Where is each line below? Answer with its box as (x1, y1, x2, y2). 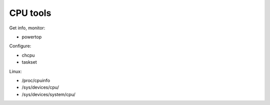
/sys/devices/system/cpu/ (21, 91, 76, 97)
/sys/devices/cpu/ (21, 85, 59, 91)
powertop (21, 34, 42, 40)
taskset (21, 59, 37, 65)
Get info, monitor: (9, 25, 45, 31)
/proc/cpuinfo (21, 77, 50, 83)
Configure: (9, 43, 31, 49)
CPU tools (9, 7, 51, 18)
